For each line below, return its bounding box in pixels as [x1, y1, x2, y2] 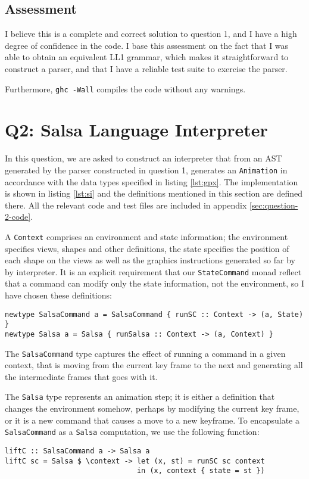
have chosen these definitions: [5, 289, 112, 301]
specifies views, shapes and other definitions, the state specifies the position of [5, 242, 289, 254]
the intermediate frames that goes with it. [5, 370, 158, 382]
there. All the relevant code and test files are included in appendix [5, 198, 247, 211]
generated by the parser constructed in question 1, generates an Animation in [5, 163, 288, 176]
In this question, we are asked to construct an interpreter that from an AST [5, 152, 282, 164]
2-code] [5, 210, 31, 223]
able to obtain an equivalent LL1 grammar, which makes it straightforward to [5, 51, 289, 63]
